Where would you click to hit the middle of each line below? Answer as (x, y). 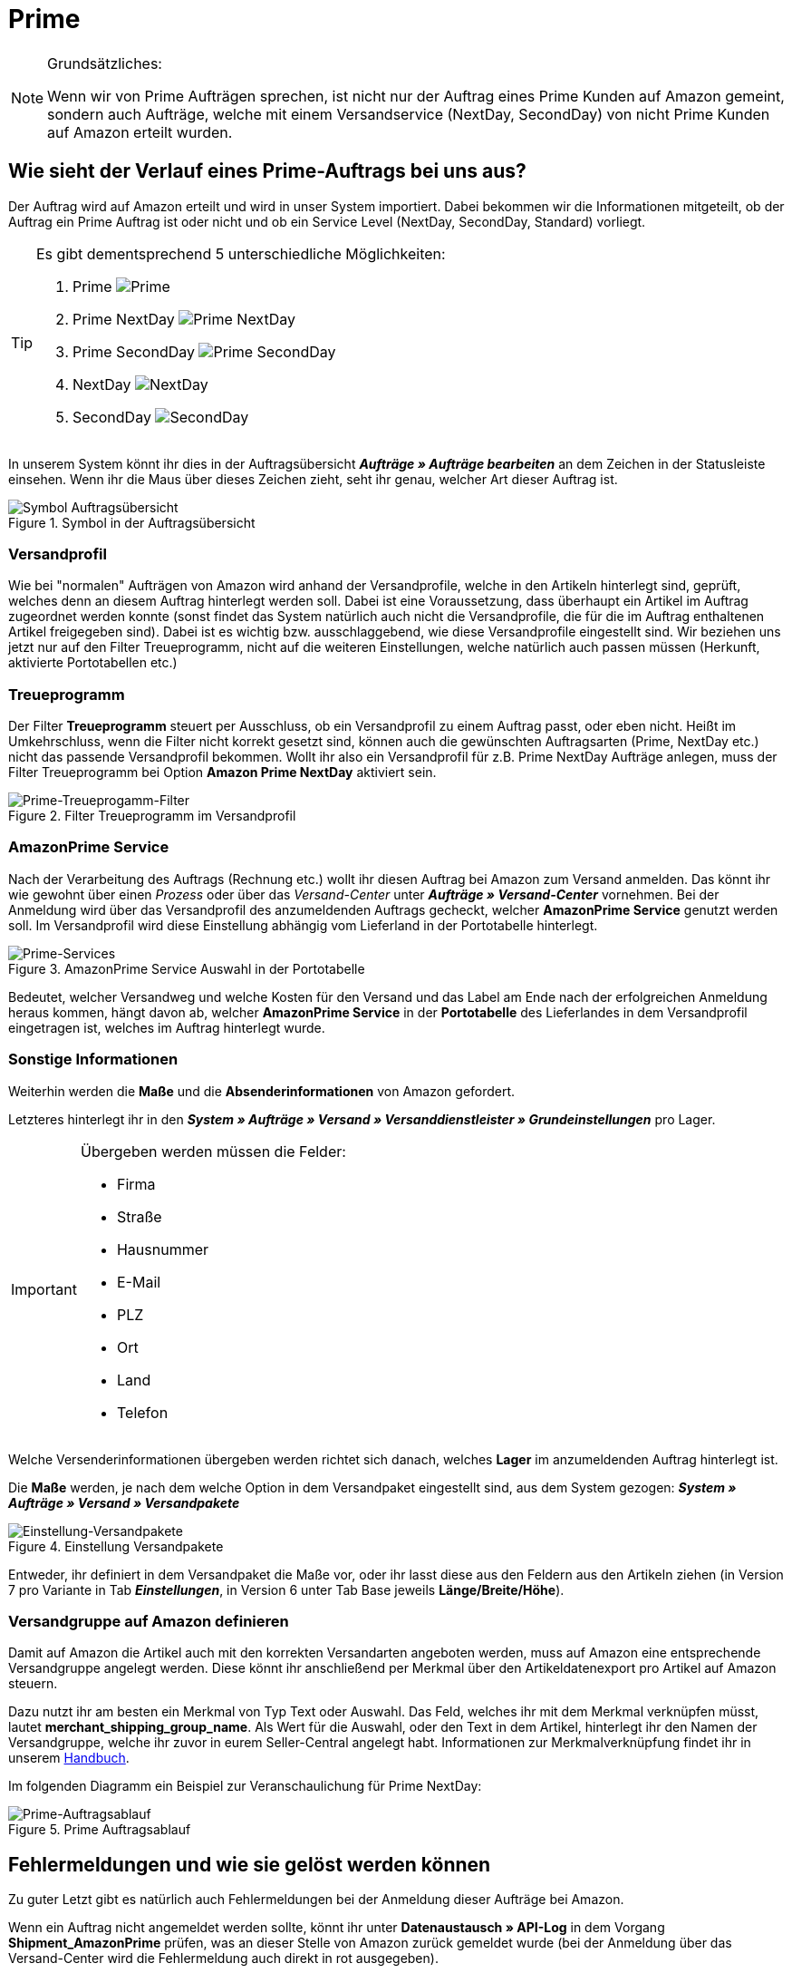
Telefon (142, 1412)
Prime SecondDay (134, 351)
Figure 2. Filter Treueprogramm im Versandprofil (152, 816)
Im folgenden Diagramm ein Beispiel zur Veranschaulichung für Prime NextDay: (245, 1786)
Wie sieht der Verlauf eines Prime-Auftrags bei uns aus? (267, 171)
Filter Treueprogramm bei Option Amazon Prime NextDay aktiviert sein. (222, 773)
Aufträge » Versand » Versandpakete (124, 1502)
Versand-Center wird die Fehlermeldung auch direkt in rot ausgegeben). (223, 1958)
